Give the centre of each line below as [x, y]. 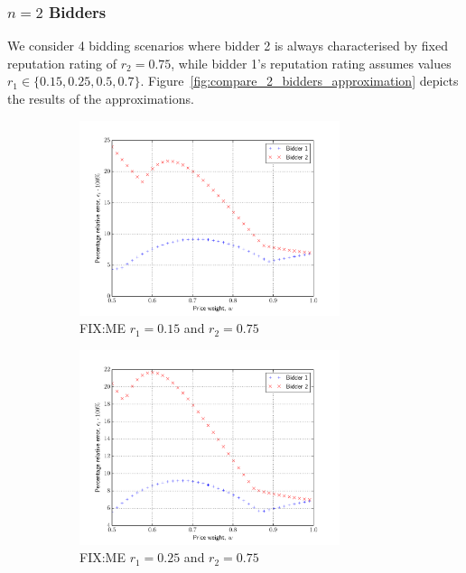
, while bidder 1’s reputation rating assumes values [311, 63]
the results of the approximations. [101, 98]
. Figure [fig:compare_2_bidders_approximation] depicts [299, 81]
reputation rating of [62, 63]
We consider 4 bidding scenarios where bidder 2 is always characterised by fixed [228, 46]
